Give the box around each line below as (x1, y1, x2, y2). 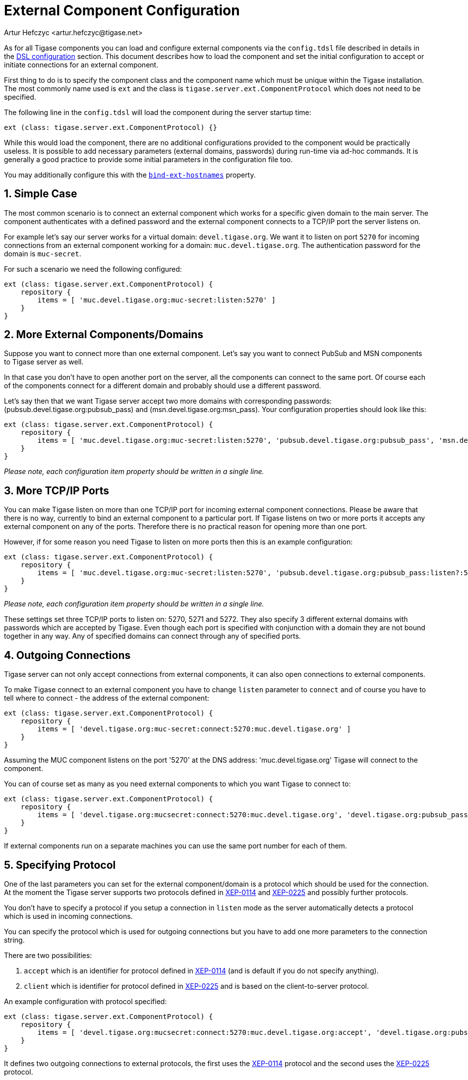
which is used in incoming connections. (4, 911, 133, 920)
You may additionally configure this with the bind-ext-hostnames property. (4, 170, 256, 179)
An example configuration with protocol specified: (4, 997, 167, 1006)
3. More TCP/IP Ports (4, 484, 110, 497)
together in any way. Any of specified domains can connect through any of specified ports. (4, 632, 301, 641)
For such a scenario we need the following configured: (4, 264, 182, 273)
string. (4, 935, 25, 944)
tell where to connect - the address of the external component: (4, 694, 209, 703)
